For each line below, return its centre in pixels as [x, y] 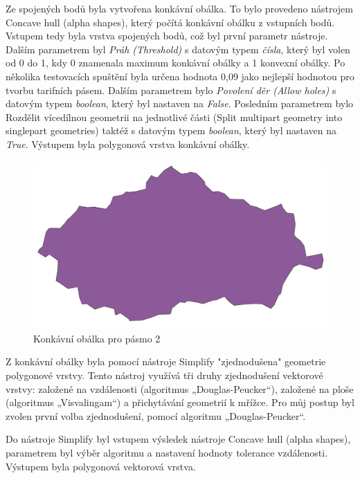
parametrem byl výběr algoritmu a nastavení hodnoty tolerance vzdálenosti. [167, 452]
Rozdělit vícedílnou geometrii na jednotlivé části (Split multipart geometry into [174, 117]
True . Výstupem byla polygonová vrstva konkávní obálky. [128, 144]
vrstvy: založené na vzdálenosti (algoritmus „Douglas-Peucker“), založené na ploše [180, 388]
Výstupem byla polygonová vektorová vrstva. [101, 466]
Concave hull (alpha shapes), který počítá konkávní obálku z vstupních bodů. [170, 22]
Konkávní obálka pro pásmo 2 [97, 338]
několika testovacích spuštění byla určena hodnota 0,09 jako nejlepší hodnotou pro [180, 76]
